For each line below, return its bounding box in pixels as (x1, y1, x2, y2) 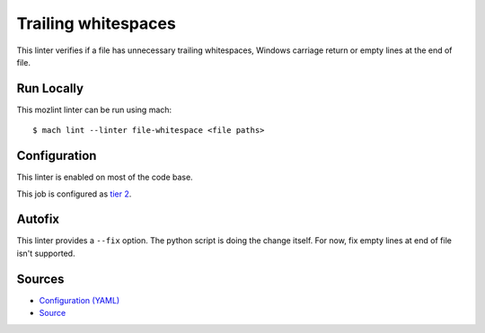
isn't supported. (16, 248, 75, 259)
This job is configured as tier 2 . (16, 188, 132, 199)
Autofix (16, 212, 60, 227)
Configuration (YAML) (39, 294, 120, 305)
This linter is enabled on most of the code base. (16, 171, 193, 183)
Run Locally (16, 81, 84, 96)
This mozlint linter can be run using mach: (16, 104, 172, 115)
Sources (16, 271, 65, 286)
